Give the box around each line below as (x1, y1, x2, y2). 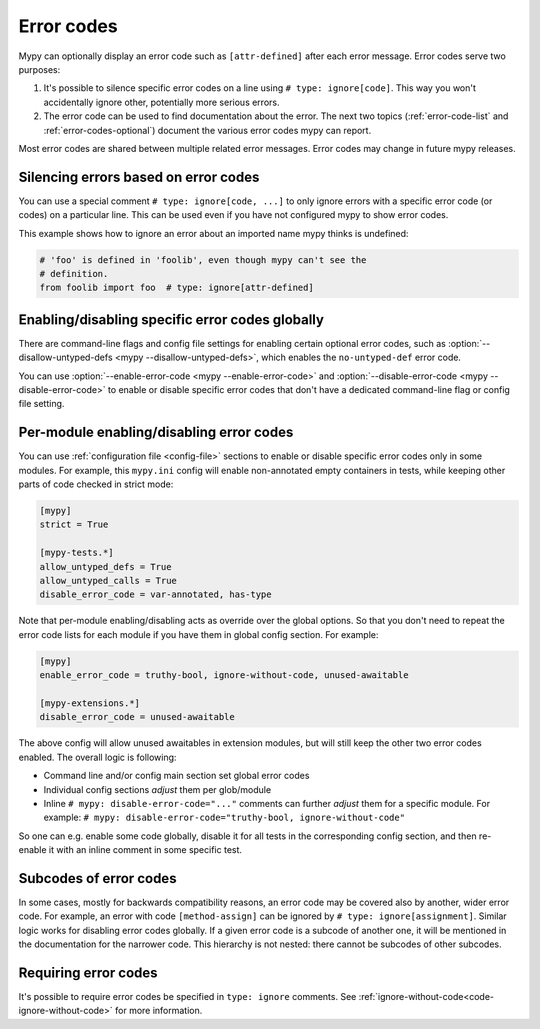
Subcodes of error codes (18, 870, 177, 887)
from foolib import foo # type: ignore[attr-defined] (39, 282, 314, 294)
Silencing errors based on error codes (18, 168, 260, 185)
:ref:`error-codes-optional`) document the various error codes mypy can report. (43, 124, 372, 136)
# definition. (39, 268, 109, 279)
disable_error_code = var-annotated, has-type (39, 589, 272, 600)
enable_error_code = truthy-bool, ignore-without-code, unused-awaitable (39, 670, 409, 681)
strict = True (39, 519, 109, 530)
